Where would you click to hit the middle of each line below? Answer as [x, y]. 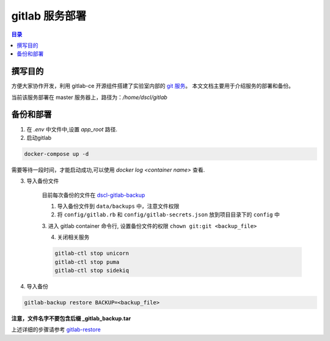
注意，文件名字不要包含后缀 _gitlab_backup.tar [71, 318]
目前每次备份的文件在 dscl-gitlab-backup [94, 195]
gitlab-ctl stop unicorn [92, 253]
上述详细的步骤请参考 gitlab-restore [56, 329]
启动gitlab [39, 137]
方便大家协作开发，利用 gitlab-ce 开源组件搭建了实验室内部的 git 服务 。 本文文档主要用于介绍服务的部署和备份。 [153, 86]
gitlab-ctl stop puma [87, 262]
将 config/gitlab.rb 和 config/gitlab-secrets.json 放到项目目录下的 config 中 [169, 215]
